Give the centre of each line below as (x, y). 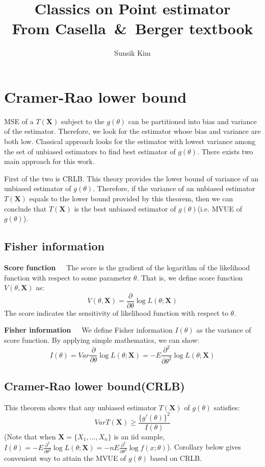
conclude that (25, 208)
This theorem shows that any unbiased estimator (81, 407)
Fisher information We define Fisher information (88, 330)
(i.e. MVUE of (220, 208)
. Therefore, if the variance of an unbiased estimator (174, 188)
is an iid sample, (139, 436)
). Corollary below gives (204, 447)
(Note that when (30, 436)
